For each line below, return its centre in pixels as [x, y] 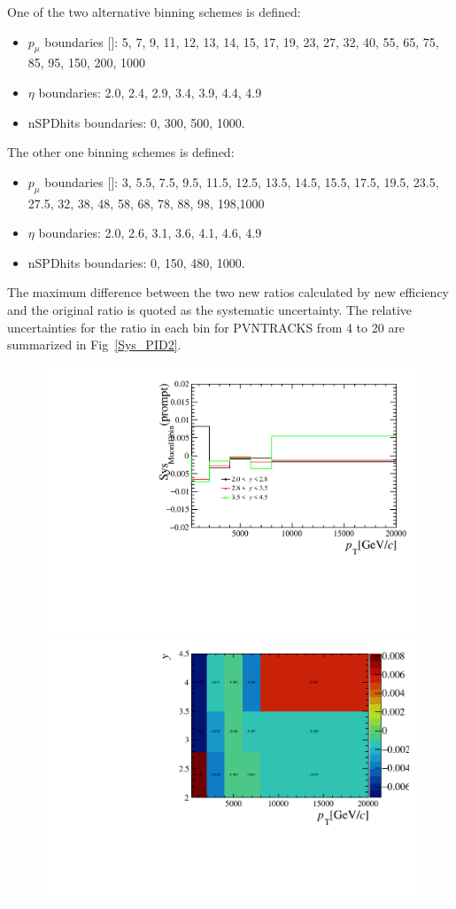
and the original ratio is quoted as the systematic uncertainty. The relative [210, 309]
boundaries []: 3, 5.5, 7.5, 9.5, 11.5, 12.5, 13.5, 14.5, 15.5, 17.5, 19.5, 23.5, [242, 181]
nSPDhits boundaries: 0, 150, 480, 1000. [136, 262]
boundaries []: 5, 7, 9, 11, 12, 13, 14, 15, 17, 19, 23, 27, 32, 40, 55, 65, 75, [242, 41]
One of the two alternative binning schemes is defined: [154, 12]
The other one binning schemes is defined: [121, 152]
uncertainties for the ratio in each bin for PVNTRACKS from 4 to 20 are [206, 327]
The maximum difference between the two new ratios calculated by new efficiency [228, 292]
